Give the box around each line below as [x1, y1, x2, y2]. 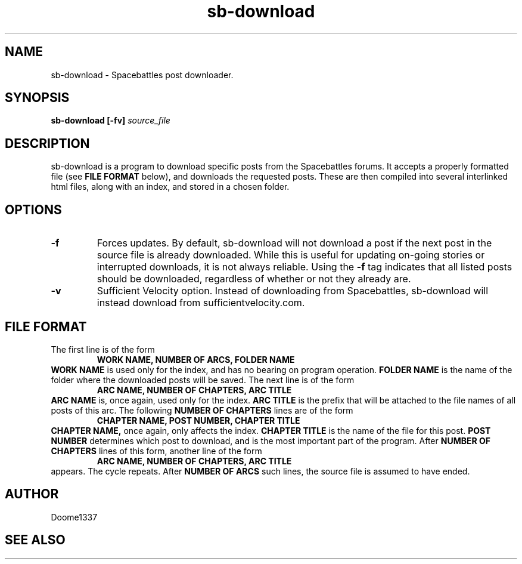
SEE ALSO [5, 532, 66, 548]
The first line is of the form [51, 344, 155, 355]
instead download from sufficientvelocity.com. [97, 297, 305, 309]
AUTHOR [5, 486, 59, 502]
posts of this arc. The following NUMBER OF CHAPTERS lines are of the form [51, 405, 353, 415]
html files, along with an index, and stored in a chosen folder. [51, 181, 290, 192]
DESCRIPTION [5, 135, 90, 151]
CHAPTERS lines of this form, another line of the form [51, 445, 262, 456]
